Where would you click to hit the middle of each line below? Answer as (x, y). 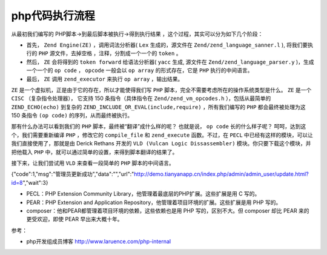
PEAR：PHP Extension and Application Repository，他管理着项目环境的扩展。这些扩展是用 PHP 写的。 (154, 202)
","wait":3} (35, 182)
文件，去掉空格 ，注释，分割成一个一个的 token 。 (118, 53)
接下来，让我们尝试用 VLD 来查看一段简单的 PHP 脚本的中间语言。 (93, 163)
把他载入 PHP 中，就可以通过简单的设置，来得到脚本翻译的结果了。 (94, 152)
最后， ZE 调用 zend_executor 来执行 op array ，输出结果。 (105, 79)
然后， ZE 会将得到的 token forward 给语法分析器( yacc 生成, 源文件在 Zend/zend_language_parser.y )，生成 (170, 62)
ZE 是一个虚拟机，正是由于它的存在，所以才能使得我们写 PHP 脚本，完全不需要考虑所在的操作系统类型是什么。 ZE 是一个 (161, 90)
